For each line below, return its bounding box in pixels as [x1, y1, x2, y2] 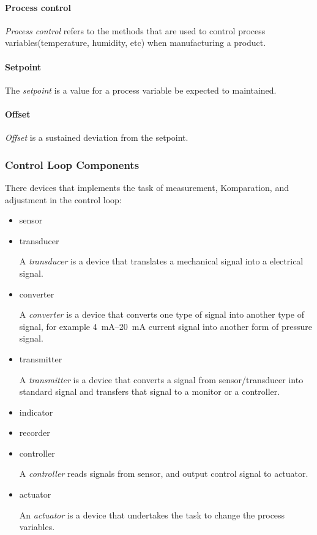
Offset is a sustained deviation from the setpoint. [5, 131, 188, 144]
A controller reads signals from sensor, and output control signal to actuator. [19, 467, 308, 480]
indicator [19, 405, 53, 418]
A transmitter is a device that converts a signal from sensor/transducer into [19, 373, 304, 386]
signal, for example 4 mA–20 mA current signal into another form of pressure [19, 320, 312, 332]
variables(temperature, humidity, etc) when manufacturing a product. [5, 36, 266, 49]
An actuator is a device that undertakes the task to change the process [19, 508, 285, 521]
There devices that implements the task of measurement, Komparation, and [5, 181, 289, 193]
